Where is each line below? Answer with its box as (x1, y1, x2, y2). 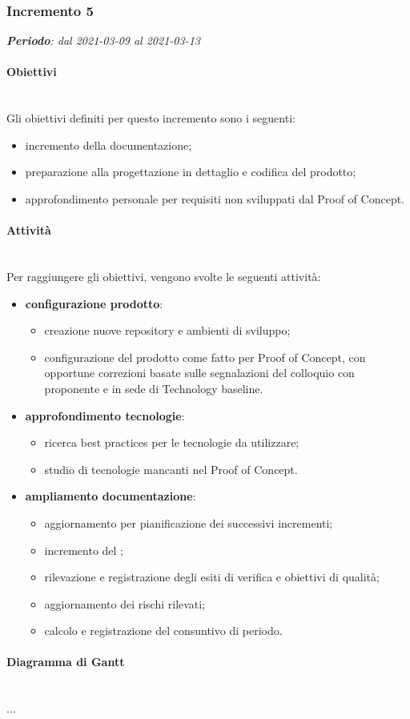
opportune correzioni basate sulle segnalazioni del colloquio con (44, 364, 355, 381)
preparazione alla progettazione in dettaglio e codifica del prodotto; (25, 163, 356, 180)
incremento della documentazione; (25, 136, 192, 153)
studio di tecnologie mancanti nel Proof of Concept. (44, 460, 298, 477)
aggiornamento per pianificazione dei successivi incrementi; (44, 514, 333, 531)
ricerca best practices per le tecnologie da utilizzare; (44, 434, 299, 451)
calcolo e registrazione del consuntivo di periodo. (44, 622, 283, 639)
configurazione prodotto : (25, 295, 163, 311)
